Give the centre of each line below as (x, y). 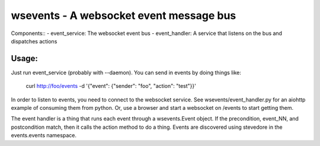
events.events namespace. (44, 135)
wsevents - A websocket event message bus (124, 15)
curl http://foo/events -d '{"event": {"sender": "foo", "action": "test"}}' (111, 86)
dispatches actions (34, 41)
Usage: (25, 58)
